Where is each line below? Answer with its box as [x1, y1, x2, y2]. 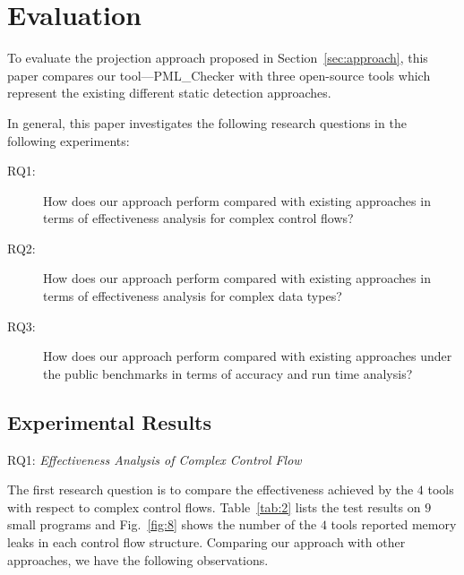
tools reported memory [331, 515, 457, 534]
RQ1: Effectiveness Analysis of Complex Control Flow [7, 450, 302, 468]
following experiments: [7, 131, 130, 150]
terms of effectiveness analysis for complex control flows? [43, 209, 354, 227]
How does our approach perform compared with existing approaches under [43, 347, 452, 365]
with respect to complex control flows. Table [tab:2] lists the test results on [7, 497, 421, 516]
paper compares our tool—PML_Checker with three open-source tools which [7, 65, 431, 84]
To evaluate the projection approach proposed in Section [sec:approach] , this [7, 48, 428, 67]
